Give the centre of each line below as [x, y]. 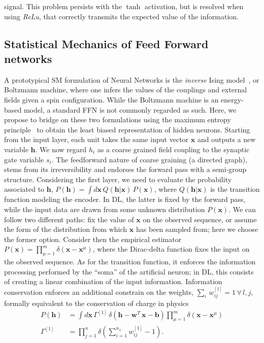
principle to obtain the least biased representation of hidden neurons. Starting [127, 129]
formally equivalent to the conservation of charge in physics [96, 303]
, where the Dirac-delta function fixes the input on [171, 249]
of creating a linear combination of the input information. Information [113, 281]
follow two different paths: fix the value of [69, 219]
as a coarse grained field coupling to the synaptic [173, 149]
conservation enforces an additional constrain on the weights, [99, 291]
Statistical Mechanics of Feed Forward [106, 43]
